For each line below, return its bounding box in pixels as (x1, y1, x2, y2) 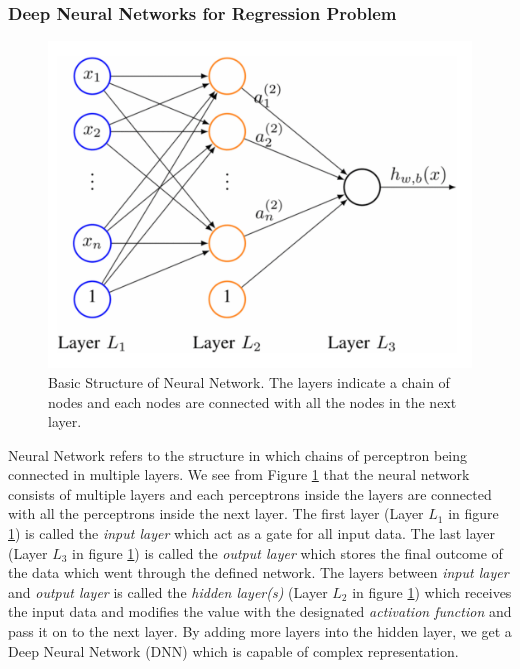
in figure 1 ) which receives (352, 581, 512, 602)
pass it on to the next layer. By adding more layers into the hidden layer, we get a (8, 621, 512, 642)
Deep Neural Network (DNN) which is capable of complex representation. (8, 640, 459, 661)
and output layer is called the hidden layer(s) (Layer (8, 581, 328, 602)
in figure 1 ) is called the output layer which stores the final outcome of (72, 542, 503, 563)
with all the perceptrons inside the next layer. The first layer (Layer (8, 503, 424, 524)
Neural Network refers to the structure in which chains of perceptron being (8, 444, 468, 465)
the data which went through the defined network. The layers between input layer (8, 562, 509, 583)
